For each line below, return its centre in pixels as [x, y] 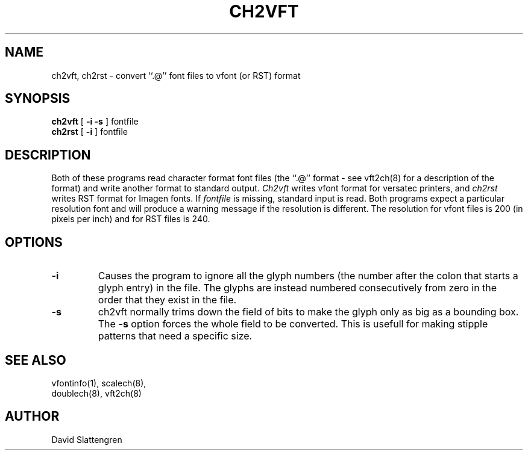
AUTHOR [32, 416]
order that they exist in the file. [167, 300]
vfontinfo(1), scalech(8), [99, 383]
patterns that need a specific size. [175, 336]
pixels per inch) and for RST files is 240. [131, 219]
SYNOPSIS [38, 99]
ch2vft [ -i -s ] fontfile [95, 122]
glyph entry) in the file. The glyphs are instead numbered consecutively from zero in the [297, 288]
